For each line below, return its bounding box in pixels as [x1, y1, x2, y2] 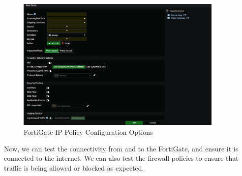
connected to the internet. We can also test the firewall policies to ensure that [4, 153, 239, 163]
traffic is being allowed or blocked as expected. [4, 162, 144, 173]
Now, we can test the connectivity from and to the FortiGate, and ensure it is [4, 143, 239, 153]
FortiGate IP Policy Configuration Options [24, 126, 153, 137]
